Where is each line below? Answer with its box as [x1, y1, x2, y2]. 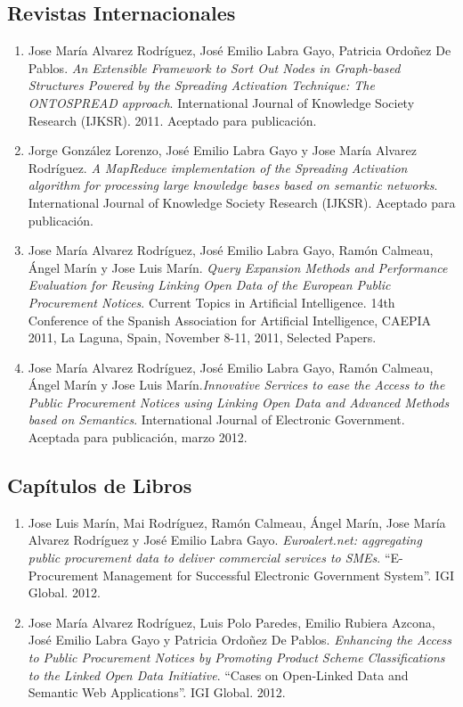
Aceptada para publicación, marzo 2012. [28, 428, 248, 447]
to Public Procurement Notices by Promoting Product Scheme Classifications [28, 648, 445, 667]
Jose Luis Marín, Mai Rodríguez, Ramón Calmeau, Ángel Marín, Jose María [28, 513, 446, 531]
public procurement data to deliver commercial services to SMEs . [28, 548, 381, 567]
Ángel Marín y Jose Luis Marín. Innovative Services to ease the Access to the [28, 375, 445, 394]
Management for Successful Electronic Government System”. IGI [102, 565, 454, 584]
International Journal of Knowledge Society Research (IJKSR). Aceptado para [28, 193, 456, 211]
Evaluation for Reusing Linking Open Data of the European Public [28, 275, 391, 294]
